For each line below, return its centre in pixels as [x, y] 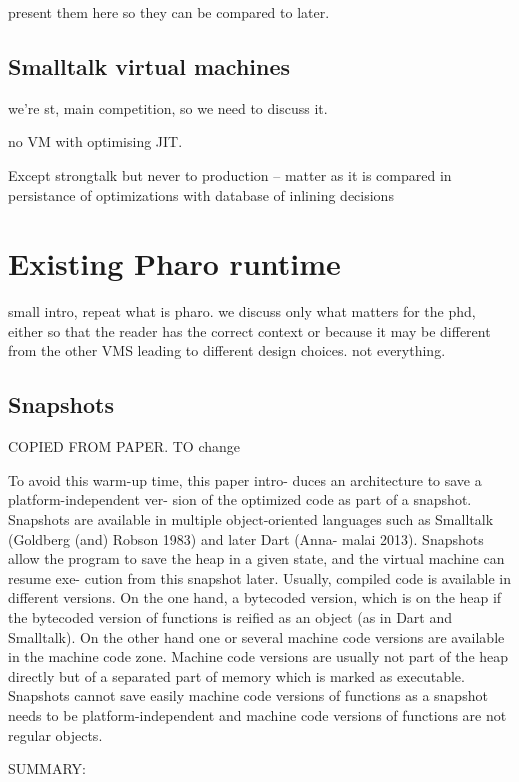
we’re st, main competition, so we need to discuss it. [168, 107]
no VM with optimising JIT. [95, 141]
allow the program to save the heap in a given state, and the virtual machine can [256, 558]
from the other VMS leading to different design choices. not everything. [227, 350]
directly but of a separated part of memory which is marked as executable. [236, 675]
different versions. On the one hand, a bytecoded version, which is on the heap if [255, 597]
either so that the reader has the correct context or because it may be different [249, 330]
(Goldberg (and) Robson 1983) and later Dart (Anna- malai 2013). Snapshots [246, 538]
